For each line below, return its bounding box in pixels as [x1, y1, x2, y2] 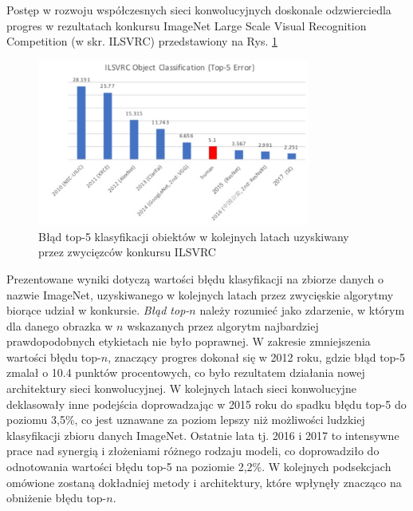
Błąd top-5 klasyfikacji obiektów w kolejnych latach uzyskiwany [38, 228, 349, 244]
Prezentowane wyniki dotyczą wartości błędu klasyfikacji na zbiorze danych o [6, 270, 383, 287]
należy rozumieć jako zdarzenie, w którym [199, 302, 405, 319]
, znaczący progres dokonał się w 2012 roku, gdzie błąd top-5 [108, 348, 406, 365]
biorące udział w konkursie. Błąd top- [6, 302, 190, 319]
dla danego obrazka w [6, 317, 113, 334]
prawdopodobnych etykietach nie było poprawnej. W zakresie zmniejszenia [6, 333, 371, 350]
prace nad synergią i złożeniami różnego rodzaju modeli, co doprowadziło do [6, 442, 380, 459]
